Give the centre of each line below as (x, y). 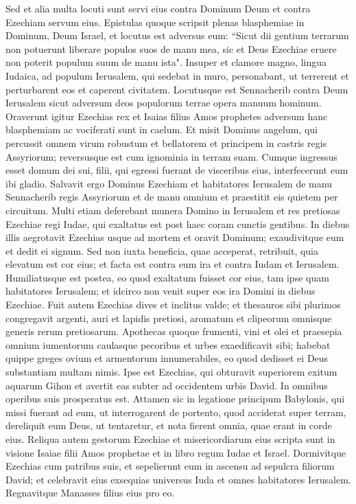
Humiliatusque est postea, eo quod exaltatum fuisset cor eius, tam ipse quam (167, 277)
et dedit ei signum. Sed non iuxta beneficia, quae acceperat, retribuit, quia (162, 250)
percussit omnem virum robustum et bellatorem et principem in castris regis (166, 142)
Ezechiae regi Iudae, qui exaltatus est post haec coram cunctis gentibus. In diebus (178, 224)
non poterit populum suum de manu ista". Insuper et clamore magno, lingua (166, 62)
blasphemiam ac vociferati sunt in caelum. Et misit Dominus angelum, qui (162, 129)
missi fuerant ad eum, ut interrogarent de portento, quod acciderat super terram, (176, 412)
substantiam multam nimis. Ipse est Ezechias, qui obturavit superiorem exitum (171, 372)
